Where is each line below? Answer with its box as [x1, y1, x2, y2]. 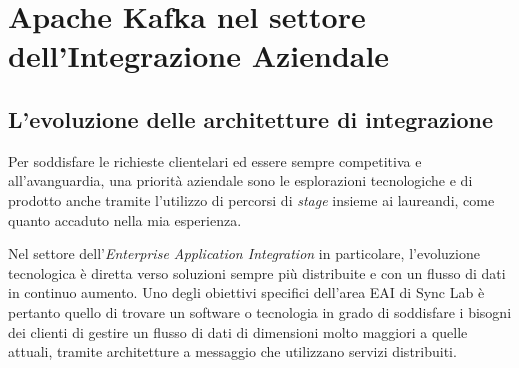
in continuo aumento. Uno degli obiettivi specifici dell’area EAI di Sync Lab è [8, 282, 485, 303]
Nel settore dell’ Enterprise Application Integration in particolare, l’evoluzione [8, 243, 480, 264]
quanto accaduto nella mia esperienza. [8, 209, 242, 230]
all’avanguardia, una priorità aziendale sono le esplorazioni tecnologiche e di [8, 170, 473, 191]
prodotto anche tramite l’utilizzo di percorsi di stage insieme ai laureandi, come [8, 189, 495, 210]
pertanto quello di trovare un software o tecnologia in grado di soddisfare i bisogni [8, 301, 512, 322]
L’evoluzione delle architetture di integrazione [8, 103, 493, 134]
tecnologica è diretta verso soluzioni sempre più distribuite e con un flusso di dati [8, 262, 506, 283]
